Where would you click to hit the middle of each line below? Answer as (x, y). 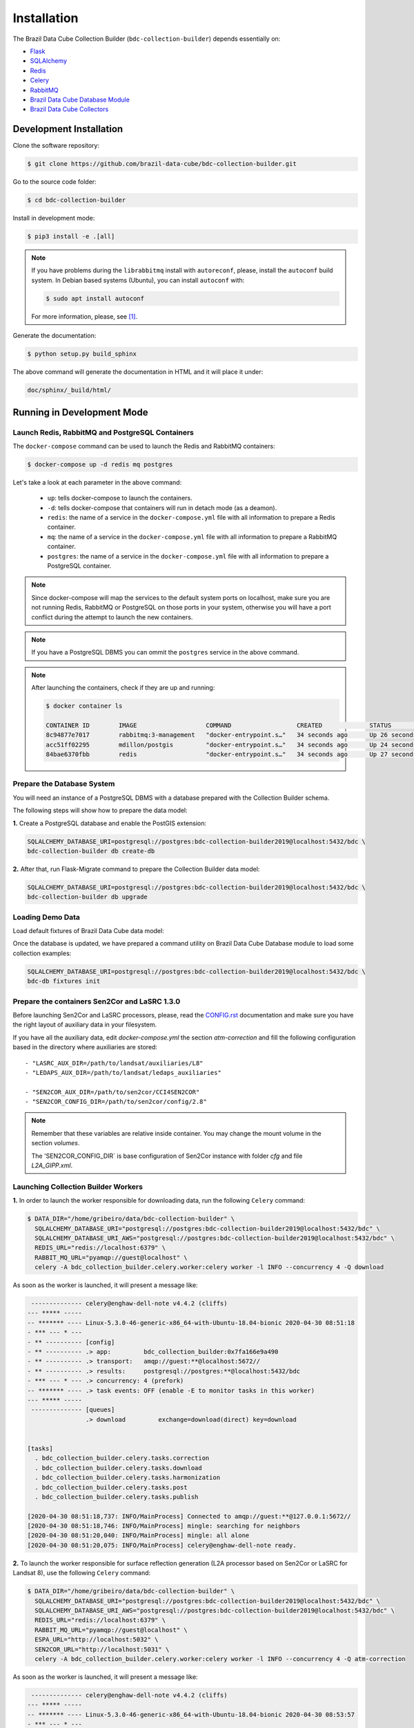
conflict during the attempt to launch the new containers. (112, 617)
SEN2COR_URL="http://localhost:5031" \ (102, 1649)
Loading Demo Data (47, 917)
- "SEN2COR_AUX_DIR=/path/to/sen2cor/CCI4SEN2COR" (112, 1092)
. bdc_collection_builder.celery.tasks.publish (117, 1497)
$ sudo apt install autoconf (95, 298)
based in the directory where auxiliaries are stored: (85, 1047)
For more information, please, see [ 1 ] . (85, 316)
